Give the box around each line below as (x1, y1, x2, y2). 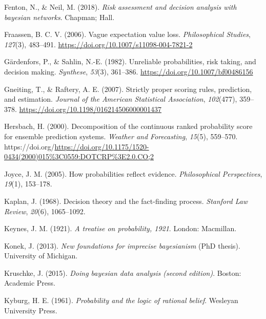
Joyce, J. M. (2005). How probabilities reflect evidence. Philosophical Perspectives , (4, 168, 262, 179)
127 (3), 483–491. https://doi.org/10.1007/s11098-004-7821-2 (4, 39, 193, 49)
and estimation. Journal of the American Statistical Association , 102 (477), (4, 93, 237, 104)
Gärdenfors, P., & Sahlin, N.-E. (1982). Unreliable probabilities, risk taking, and (4, 56, 256, 67)
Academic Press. (4, 277, 55, 288)
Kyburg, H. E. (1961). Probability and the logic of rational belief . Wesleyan (4, 295, 238, 306)
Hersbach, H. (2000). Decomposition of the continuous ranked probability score (4, 121, 253, 132)
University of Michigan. (4, 250, 78, 261)
